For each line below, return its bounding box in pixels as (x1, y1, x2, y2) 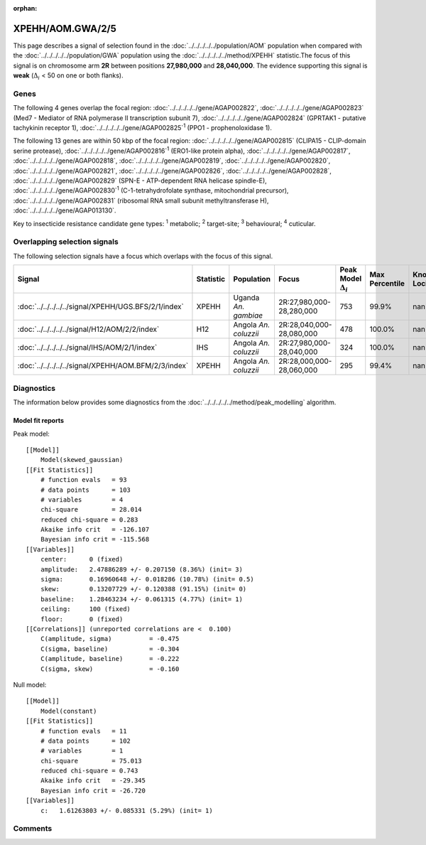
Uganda (233, 293, 260, 303)
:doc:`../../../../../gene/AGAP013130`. (13, 206, 116, 215)
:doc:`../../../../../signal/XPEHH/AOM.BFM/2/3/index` (17, 361, 189, 371)
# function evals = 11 (40, 727, 127, 735)
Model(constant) (40, 707, 97, 715)
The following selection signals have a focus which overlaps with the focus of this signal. (13, 252, 273, 260)
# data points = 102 (40, 736, 131, 745)
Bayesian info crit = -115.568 (40, 535, 150, 544)
